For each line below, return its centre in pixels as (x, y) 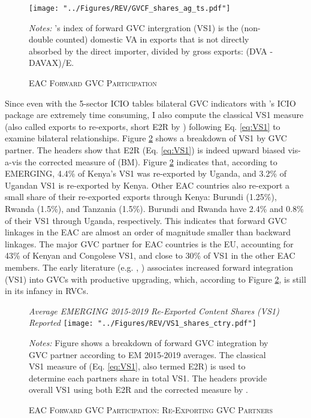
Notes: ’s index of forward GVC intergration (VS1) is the (134, 27)
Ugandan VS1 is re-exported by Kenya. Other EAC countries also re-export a (147, 185)
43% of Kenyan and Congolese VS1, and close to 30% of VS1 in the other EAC (150, 255)
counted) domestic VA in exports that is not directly (153, 39)
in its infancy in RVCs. (47, 291)
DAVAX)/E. (52, 63)
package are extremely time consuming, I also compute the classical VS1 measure (154, 115)
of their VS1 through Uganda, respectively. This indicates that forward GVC (146, 220)
